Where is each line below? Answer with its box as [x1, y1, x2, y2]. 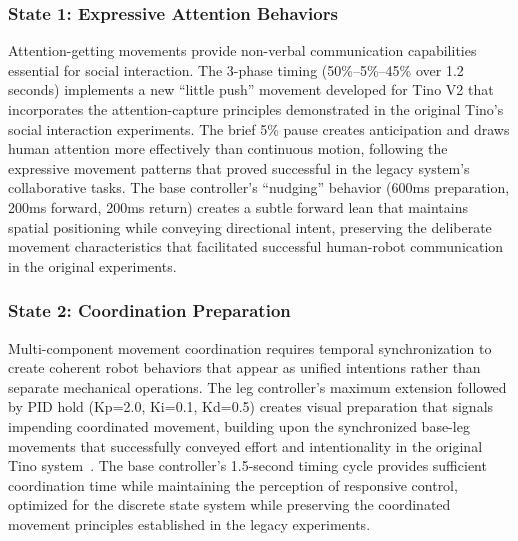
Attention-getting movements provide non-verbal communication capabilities [8, 40, 477, 61]
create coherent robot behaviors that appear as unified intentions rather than [8, 357, 481, 378]
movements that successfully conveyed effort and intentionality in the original [8, 435, 483, 456]
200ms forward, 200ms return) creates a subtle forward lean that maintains [8, 196, 468, 217]
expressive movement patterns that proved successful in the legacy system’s [8, 157, 470, 178]
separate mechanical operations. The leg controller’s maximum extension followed [8, 376, 507, 397]
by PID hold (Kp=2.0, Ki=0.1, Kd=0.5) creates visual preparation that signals [8, 396, 494, 417]
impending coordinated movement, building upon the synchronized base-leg [8, 415, 470, 436]
